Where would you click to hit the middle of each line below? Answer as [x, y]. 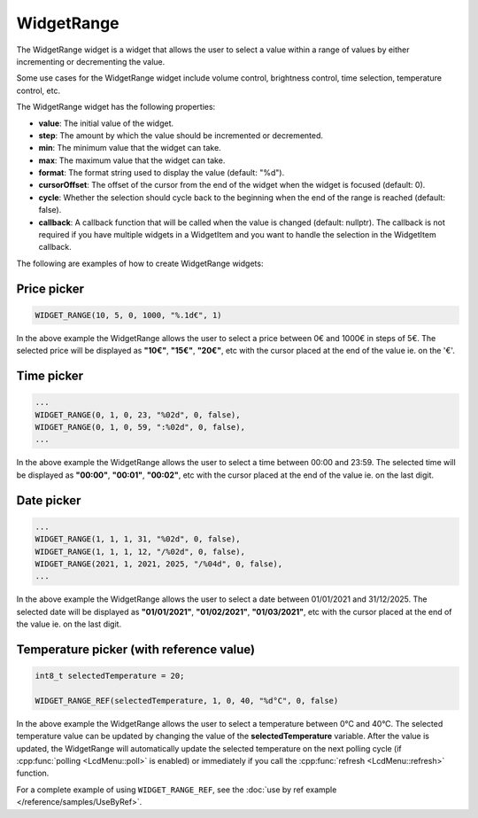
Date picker [49, 500]
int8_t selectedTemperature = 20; [110, 676]
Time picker [50, 375]
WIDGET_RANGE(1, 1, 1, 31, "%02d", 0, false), [138, 539]
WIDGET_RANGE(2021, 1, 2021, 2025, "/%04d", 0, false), [159, 564]
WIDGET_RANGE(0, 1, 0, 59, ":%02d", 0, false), [140, 427]
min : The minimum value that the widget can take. [130, 148]
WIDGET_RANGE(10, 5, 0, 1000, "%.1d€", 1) [128, 315]
